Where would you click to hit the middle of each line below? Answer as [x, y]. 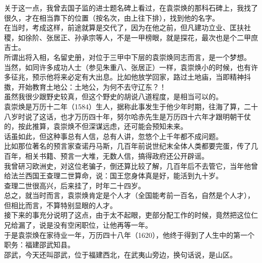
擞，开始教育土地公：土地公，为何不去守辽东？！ [85, 86]
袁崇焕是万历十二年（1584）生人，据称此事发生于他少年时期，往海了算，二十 [131, 106]
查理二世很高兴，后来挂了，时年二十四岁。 [75, 185]
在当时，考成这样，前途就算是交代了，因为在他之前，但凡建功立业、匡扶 [124, 27]
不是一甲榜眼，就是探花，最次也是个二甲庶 [187, 37]
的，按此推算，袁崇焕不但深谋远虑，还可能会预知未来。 [96, 126]
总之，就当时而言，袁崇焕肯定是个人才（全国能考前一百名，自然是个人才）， [129, 195]
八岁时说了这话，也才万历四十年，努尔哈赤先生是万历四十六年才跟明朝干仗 [127, 116]
